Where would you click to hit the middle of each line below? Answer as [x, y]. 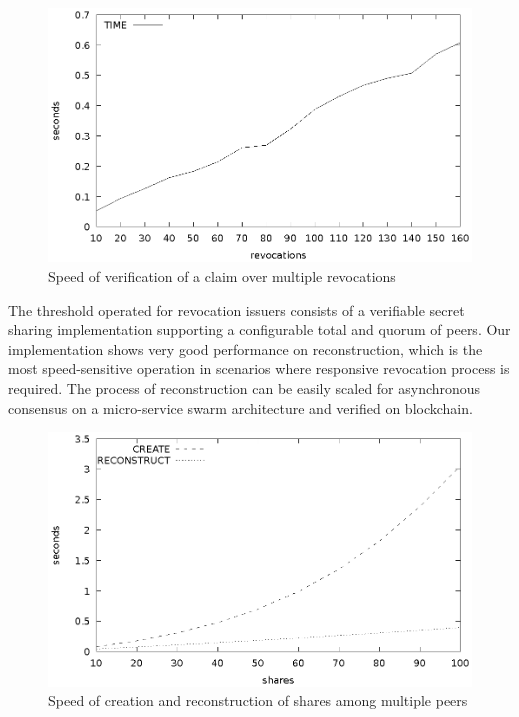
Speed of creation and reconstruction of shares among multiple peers [258, 700]
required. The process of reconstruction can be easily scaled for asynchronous [244, 387]
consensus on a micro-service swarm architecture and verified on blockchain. [240, 407]
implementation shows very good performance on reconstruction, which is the [245, 348]
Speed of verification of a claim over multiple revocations [222, 275]
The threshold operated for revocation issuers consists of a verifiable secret [236, 309]
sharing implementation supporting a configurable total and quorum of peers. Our [259, 329]
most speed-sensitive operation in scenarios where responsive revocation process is [259, 368]
